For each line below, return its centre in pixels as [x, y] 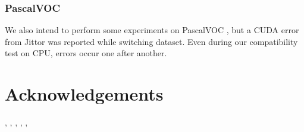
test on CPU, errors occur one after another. [86, 53]
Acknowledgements [84, 94]
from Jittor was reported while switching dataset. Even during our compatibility [151, 41]
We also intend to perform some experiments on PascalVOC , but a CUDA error [152, 30]
